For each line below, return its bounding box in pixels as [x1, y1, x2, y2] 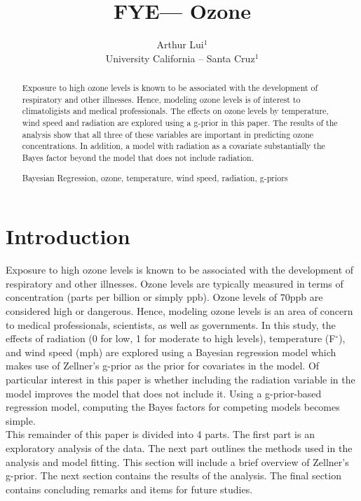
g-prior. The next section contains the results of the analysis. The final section [6, 468, 341, 483]
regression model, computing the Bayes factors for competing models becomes [6, 400, 340, 414]
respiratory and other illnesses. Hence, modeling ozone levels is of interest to [22, 93, 301, 105]
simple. [6, 413, 36, 428]
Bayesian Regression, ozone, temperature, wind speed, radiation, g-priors [22, 171, 288, 183]
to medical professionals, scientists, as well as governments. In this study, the [6, 317, 336, 332]
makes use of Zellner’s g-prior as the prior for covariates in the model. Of [6, 358, 320, 373]
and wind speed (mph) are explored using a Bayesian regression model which [6, 344, 336, 359]
